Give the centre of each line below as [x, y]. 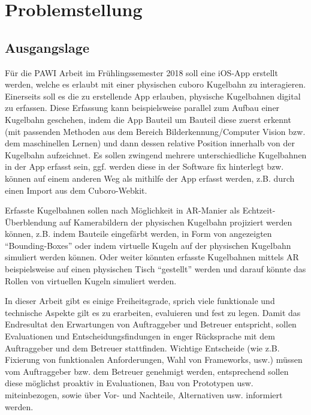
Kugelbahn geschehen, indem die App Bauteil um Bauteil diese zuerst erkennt [148, 119]
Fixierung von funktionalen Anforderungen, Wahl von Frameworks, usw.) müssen [154, 360]
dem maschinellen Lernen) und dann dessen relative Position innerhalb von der [150, 143]
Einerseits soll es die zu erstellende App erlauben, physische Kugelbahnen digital [153, 96]
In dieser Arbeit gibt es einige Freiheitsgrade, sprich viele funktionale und [140, 301]
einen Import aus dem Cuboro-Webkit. [76, 190]
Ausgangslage [47, 47]
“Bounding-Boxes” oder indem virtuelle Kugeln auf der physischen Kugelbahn [148, 245]
